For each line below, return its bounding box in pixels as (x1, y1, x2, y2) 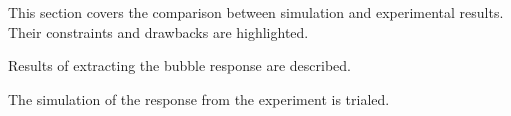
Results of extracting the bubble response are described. (8, 55, 351, 76)
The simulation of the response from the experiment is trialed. (8, 88, 390, 109)
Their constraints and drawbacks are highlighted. (8, 21, 309, 42)
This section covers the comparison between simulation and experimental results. (8, 2, 504, 22)
